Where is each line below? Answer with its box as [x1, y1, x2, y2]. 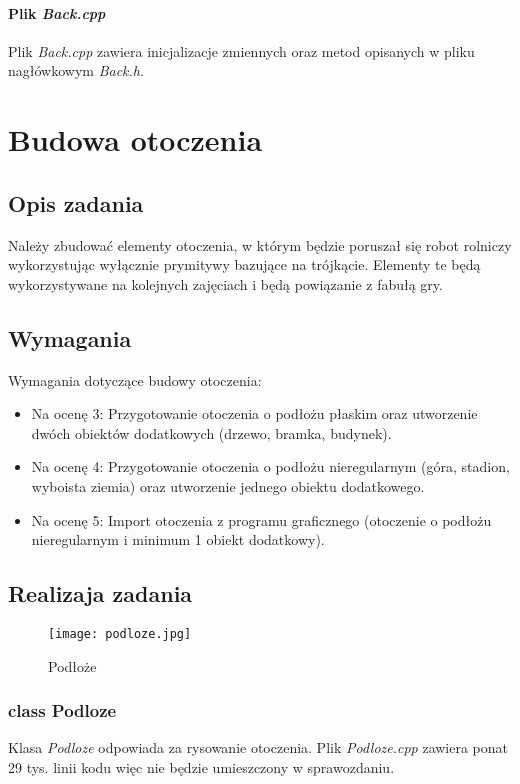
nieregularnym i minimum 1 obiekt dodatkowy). [31, 529, 325, 550]
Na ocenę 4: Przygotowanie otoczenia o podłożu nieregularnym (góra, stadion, [31, 456, 510, 477]
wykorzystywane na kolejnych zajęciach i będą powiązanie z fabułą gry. [8, 273, 443, 294]
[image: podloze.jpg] [48, 626, 192, 641]
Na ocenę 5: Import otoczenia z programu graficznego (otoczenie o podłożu [31, 509, 492, 530]
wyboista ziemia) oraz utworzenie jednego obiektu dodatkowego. [31, 475, 425, 496]
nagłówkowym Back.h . [8, 60, 144, 81]
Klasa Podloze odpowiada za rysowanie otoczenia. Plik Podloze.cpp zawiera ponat [8, 737, 509, 758]
